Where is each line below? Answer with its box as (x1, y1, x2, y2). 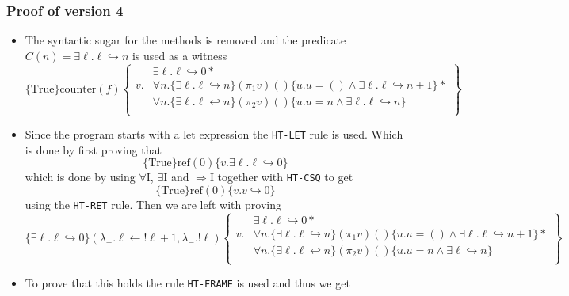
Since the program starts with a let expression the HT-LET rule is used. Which (25, 126, 403, 142)
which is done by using (25, 169, 136, 185)
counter (59, 83, 97, 95)
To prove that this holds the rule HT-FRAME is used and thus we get (25, 275, 350, 291)
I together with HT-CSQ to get (209, 169, 353, 185)
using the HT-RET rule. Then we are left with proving (25, 195, 281, 212)
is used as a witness (132, 47, 227, 63)
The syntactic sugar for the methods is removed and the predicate (25, 32, 346, 48)
